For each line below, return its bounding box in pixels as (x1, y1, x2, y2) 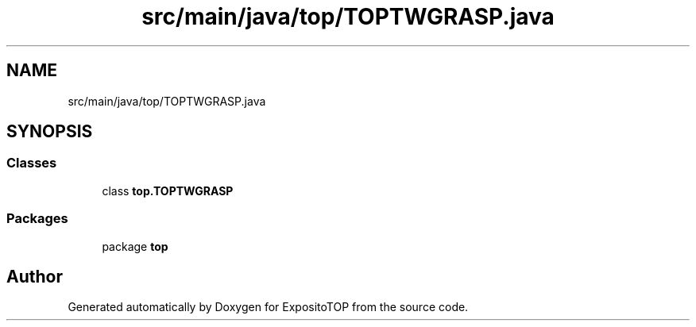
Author (6, 266, 63, 287)
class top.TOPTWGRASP (102, 183, 234, 198)
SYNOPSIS (6, 121, 93, 142)
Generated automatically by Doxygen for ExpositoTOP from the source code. (68, 300, 469, 314)
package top (102, 239, 168, 253)
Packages (6, 210, 68, 227)
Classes (6, 155, 57, 171)
